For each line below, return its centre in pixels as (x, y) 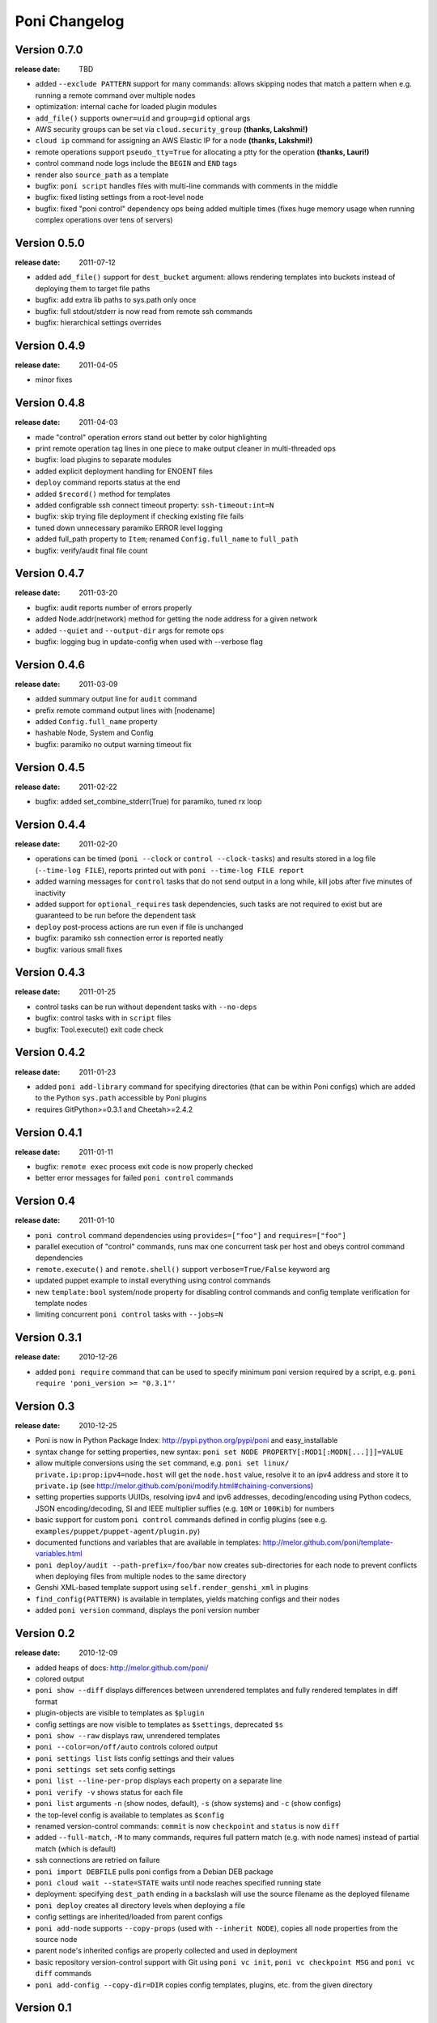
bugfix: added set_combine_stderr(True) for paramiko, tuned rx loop (148, 802)
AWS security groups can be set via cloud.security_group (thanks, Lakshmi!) (172, 129)
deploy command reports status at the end (108, 482)
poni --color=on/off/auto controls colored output (127, 1747)
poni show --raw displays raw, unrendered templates (128, 1735)
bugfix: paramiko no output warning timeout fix (113, 744)
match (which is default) (76, 1848)
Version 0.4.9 (50, 345)
